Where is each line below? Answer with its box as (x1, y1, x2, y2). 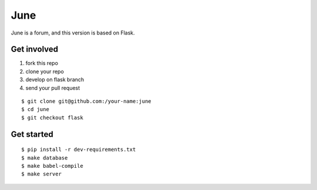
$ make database (21, 154, 68, 161)
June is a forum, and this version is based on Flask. (11, 29, 135, 36)
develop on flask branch (25, 76, 85, 83)
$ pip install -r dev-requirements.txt (21, 146, 136, 153)
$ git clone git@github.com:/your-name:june (21, 98, 152, 105)
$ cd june (21, 106, 49, 113)
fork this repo (25, 60, 59, 67)
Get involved (11, 44, 59, 54)
